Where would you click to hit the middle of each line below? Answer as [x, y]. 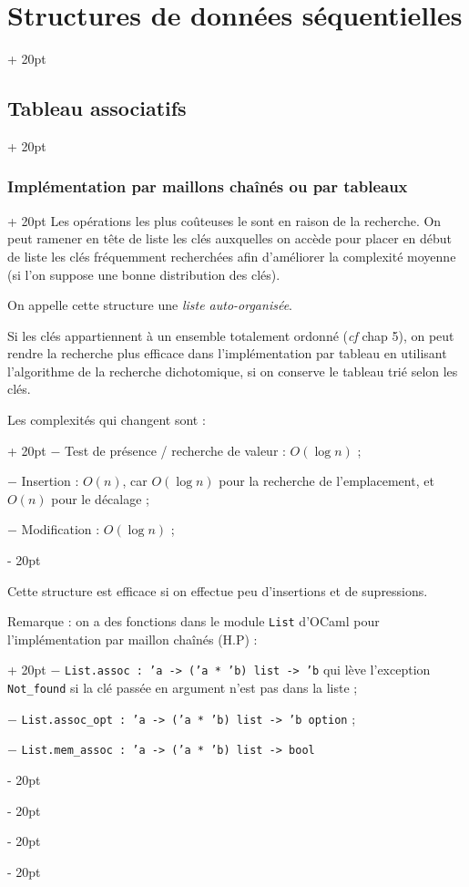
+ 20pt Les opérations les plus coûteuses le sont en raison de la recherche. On [224, 220]
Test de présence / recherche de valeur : [175, 450]
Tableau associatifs [97, 108]
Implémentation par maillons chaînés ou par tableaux [208, 186]
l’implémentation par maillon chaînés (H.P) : [133, 639]
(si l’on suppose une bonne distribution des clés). [144, 274]
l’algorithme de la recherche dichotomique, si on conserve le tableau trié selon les [233, 371]
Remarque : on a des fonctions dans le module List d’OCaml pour [194, 621]
